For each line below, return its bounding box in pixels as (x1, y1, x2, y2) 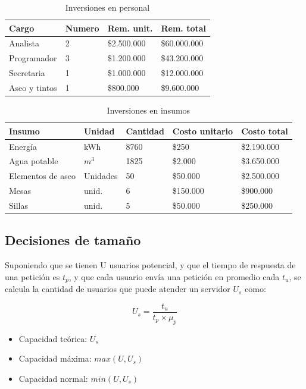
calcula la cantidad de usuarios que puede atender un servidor (5, 283, 230, 295)
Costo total (241, 124, 288, 137)
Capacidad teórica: (18, 332, 88, 344)
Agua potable (9, 155, 58, 167)
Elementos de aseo (9, 170, 76, 182)
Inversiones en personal (65, 1, 150, 13)
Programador (9, 52, 57, 64)
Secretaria (9, 67, 45, 79)
